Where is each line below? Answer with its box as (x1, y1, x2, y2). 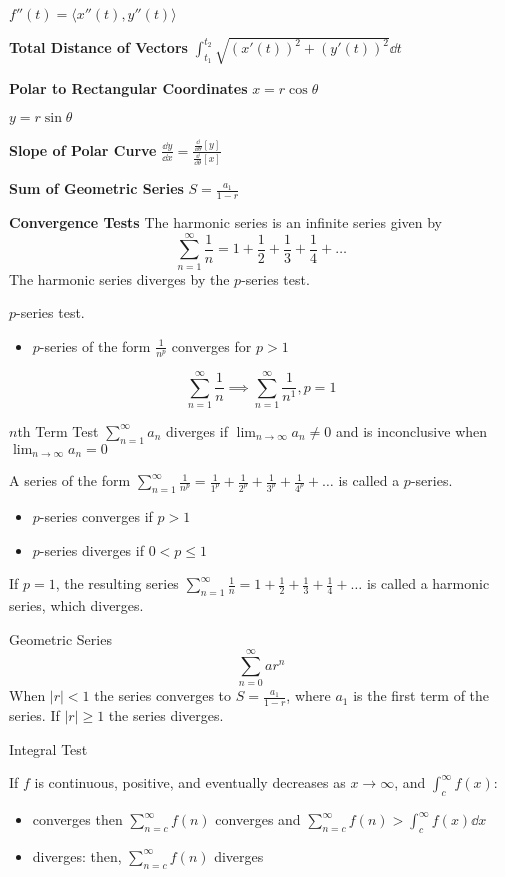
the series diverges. (108, 705, 224, 726)
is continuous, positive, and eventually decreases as (34, 772, 346, 793)
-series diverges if (39, 539, 144, 560)
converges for (171, 335, 252, 356)
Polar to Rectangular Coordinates (9, 77, 248, 98)
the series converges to (94, 685, 232, 706)
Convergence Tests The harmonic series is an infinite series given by (9, 212, 442, 233)
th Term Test (17, 420, 99, 441)
